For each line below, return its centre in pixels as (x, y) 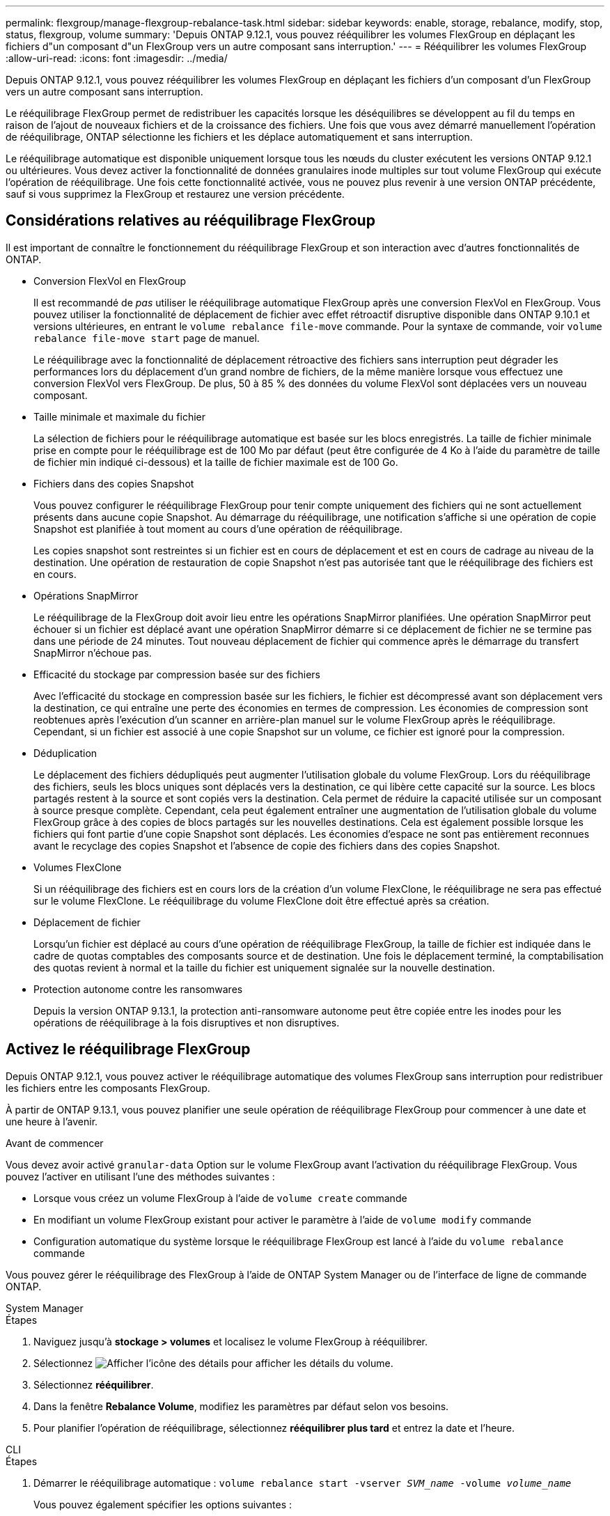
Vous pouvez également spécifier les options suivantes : (163, 1504)
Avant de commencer (55, 1143)
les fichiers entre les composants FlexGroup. (108, 1088)
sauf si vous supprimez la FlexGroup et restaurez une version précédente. (175, 194)
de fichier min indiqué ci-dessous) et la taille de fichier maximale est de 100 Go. (216, 462)
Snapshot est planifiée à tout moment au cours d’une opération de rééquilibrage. (218, 529)
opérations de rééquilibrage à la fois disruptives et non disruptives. (187, 1022)
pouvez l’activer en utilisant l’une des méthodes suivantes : (140, 1176)
